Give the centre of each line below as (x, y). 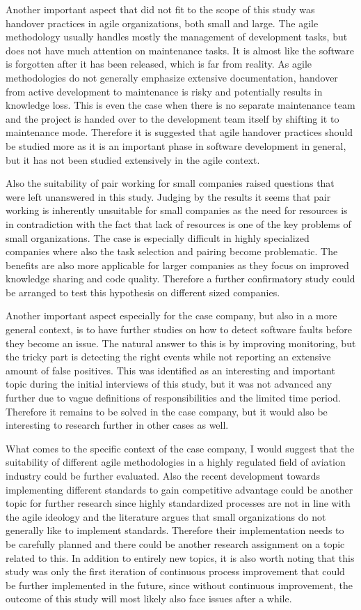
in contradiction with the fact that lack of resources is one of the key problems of (178, 223)
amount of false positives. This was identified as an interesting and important (170, 370)
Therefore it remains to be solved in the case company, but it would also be (167, 411)
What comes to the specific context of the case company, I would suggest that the (180, 448)
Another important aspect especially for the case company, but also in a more (171, 315)
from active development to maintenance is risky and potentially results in (164, 91)
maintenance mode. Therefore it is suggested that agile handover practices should (179, 132)
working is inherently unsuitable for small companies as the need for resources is (177, 210)
